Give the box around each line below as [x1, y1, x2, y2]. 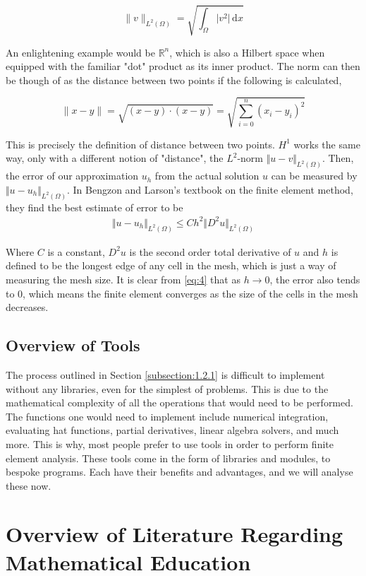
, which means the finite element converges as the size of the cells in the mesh [23, 286, 358, 300]
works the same [293, 136, 360, 151]
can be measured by [271, 168, 358, 183]
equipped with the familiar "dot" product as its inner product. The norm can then [6, 59, 360, 74]
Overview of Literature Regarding [6, 519, 343, 548]
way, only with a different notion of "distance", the [6, 151, 224, 165]
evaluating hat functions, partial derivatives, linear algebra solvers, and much [6, 423, 339, 437]
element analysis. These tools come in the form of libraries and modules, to [6, 450, 331, 465]
